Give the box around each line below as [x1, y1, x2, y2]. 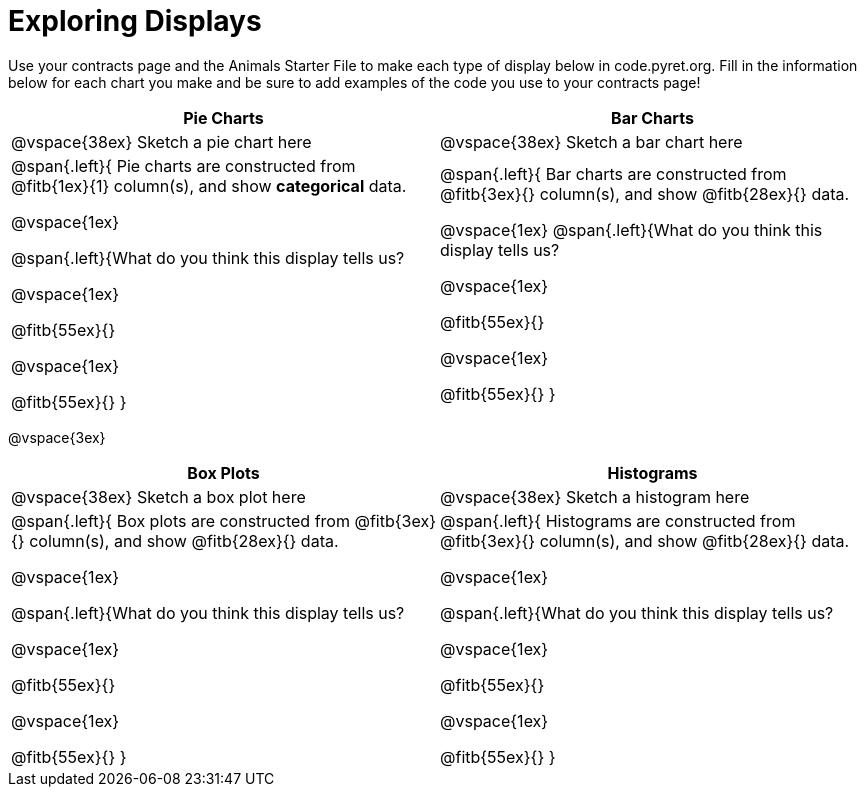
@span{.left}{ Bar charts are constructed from [440, 163, 787, 184]
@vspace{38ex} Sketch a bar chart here [440, 131, 743, 152]
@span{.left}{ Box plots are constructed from [11, 510, 350, 531]
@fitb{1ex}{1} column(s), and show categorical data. [11, 175, 407, 196]
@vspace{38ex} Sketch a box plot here [11, 486, 306, 507]
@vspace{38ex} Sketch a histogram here [440, 486, 750, 507]
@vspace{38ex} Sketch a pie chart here [11, 131, 312, 152]
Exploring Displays [8, 4, 262, 38]
